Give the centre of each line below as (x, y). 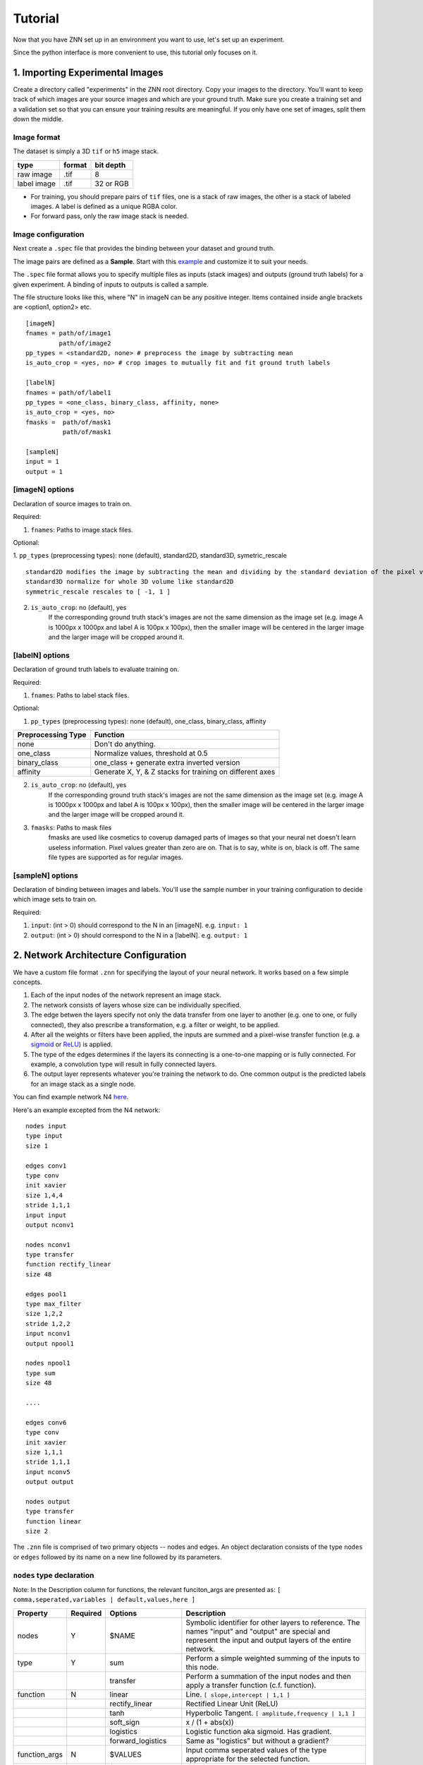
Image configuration (49, 234)
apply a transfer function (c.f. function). (251, 1685)
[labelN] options (41, 655)
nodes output (48, 1501)
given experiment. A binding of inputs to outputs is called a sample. (111, 284)
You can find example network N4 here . (71, 1097)
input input (46, 1215)
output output (50, 1482)
